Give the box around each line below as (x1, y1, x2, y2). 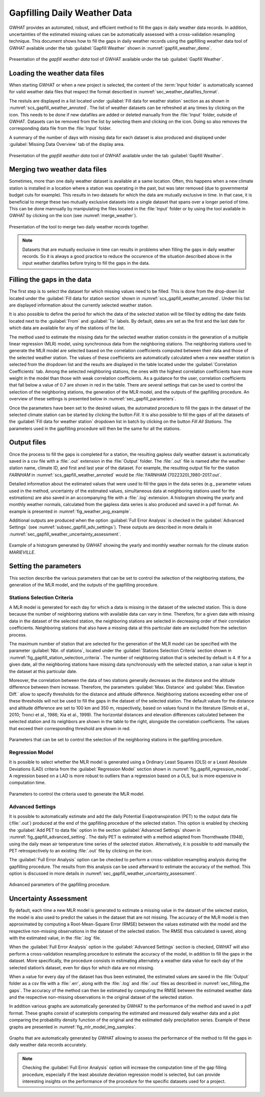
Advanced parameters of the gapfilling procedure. (9, 882, 110, 888)
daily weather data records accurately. (9, 1042, 87, 1048)
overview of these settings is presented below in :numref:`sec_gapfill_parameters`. (9, 396, 176, 402)
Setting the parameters (9, 562, 81, 570)
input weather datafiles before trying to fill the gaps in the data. (22, 260, 150, 266)
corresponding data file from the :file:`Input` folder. (9, 125, 112, 131)
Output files (9, 438, 47, 447)
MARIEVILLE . (9, 549, 36, 555)
